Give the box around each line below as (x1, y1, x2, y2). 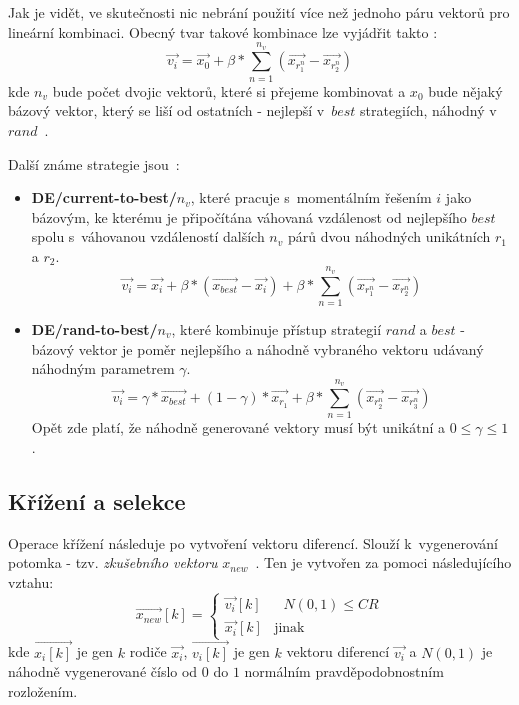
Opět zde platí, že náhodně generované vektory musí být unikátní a (31, 417, 445, 438)
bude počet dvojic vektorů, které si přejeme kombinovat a (52, 80, 406, 101)
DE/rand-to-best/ (31, 319, 158, 339)
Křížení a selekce (8, 485, 186, 516)
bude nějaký (428, 80, 503, 101)
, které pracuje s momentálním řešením (190, 187, 432, 208)
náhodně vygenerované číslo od (8, 661, 198, 682)
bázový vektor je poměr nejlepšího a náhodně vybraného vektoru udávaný (31, 338, 484, 359)
